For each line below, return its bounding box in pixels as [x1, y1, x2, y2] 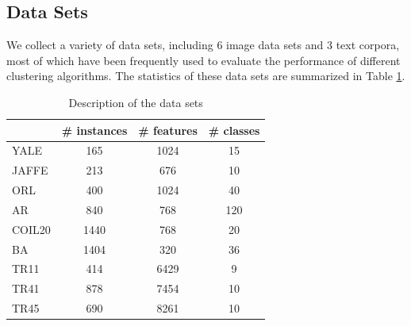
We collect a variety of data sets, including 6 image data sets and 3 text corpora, [6, 36, 400, 53]
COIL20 [12, 221, 51, 237]
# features [138, 121, 198, 138]
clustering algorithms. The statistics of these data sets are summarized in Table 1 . [6, 67, 405, 84]
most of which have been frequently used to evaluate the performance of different [6, 52, 401, 68]
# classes [208, 121, 260, 138]
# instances [61, 121, 128, 138]
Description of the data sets [68, 94, 203, 110]
